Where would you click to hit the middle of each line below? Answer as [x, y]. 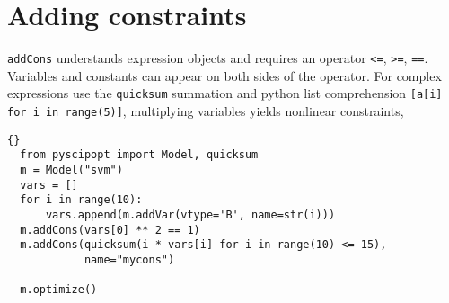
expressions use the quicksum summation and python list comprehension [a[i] [225, 93]
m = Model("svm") [71, 170]
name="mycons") [129, 259]
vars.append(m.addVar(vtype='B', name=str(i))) [190, 214]
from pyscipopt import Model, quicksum [139, 155]
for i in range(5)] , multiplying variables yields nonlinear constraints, [206, 111]
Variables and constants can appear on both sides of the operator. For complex [224, 75]
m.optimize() [59, 290]
